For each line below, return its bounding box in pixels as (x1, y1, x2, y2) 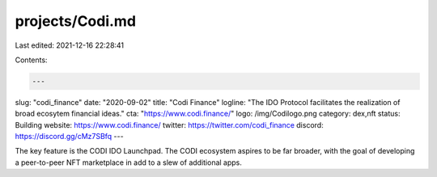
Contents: (15, 55, 48, 65)
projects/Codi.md (15, 12, 137, 30)
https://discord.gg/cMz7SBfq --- (15, 132, 125, 141)
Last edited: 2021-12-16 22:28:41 (15, 40, 125, 50)
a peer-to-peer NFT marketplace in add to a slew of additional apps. (15, 158, 243, 167)
